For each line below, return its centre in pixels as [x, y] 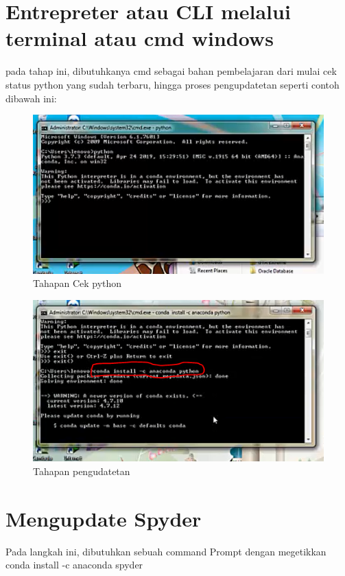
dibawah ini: [31, 98]
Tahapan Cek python [78, 283]
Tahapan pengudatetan [82, 471]
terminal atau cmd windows [140, 38]
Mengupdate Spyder [104, 518]
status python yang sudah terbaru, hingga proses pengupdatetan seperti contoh [172, 84]
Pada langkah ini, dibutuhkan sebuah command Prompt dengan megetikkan [166, 551]
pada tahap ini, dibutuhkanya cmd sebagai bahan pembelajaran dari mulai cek [171, 71]
